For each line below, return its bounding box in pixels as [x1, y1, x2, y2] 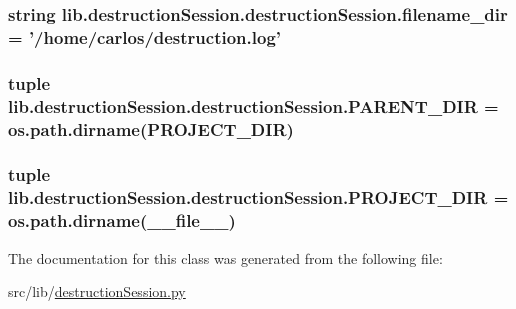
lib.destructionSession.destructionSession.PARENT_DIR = [8, 93, 499, 118]
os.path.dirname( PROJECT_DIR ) [8, 116, 294, 141]
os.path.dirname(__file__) [8, 208, 236, 233]
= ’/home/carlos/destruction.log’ [8, 24, 282, 49]
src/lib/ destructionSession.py [8, 281, 186, 302]
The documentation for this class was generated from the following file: [8, 247, 443, 268]
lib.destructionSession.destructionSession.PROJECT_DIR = [8, 185, 509, 210]
